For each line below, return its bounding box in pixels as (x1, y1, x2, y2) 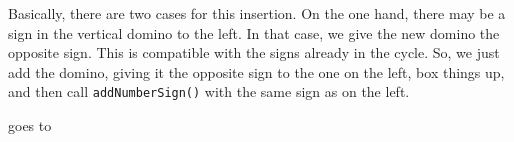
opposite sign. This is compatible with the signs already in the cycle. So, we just (8, 42, 500, 63)
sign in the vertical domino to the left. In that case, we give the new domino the (8, 22, 500, 43)
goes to (8, 115, 52, 136)
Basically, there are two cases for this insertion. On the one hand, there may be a (8, 3, 506, 23)
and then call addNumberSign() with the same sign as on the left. (8, 81, 410, 102)
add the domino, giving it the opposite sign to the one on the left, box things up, (8, 61, 505, 82)
